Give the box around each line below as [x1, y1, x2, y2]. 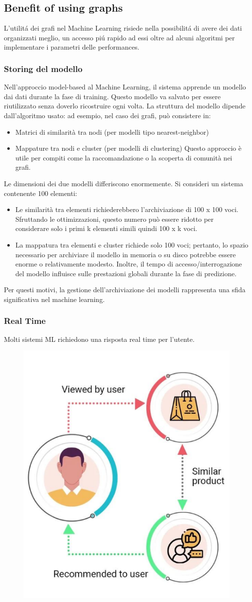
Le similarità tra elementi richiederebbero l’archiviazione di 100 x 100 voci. [15, 204, 239, 214]
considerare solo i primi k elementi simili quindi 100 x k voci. [15, 223, 198, 233]
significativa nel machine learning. [4, 294, 105, 304]
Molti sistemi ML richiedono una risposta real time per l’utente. [4, 334, 195, 344]
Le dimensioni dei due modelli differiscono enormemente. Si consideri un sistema [4, 178, 243, 188]
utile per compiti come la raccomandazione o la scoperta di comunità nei [15, 152, 233, 162]
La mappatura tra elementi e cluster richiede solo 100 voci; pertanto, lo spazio [15, 239, 249, 249]
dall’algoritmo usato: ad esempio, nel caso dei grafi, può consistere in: [4, 110, 211, 120]
